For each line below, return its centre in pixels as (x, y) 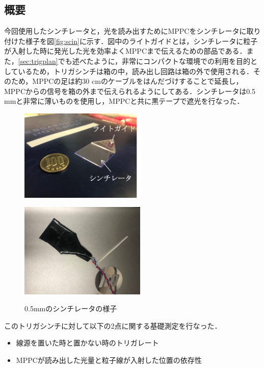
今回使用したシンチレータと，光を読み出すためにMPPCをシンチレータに (125, 31)
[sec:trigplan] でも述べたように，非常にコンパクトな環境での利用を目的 (134, 61)
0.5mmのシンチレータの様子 (71, 308)
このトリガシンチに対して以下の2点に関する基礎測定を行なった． (113, 325)
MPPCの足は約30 (61, 81)
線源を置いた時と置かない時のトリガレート (87, 343)
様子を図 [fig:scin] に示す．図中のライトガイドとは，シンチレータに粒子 (141, 41)
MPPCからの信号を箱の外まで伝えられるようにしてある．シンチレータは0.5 (130, 91)
